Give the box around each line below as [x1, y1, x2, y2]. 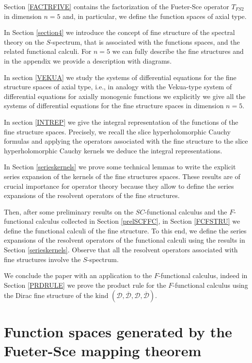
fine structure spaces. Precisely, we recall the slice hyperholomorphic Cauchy [4, 126, 231, 136]
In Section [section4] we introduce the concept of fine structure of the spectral [4, 27, 235, 37]
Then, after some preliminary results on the [4, 206, 134, 216]
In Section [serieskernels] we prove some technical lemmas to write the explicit [4, 162, 236, 172]
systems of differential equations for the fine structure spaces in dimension [4, 100, 224, 111]
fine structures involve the [4, 254, 81, 264]
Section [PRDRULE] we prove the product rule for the [4, 280, 166, 290]
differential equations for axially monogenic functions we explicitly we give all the [4, 91, 246, 101]
